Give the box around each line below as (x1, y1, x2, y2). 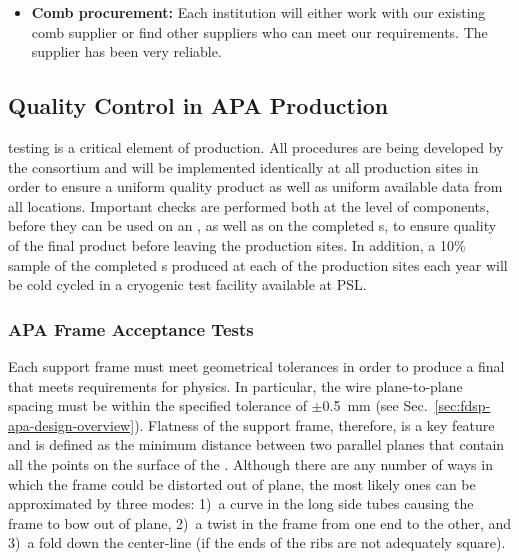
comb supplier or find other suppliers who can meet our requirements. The (31, 21, 488, 42)
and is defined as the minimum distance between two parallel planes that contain (8, 434, 505, 455)
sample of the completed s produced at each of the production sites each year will (8, 254, 508, 275)
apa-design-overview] (8, 414, 135, 435)
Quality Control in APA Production (8, 90, 389, 121)
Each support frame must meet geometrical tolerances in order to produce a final (8, 355, 505, 376)
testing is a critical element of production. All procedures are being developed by (8, 136, 504, 157)
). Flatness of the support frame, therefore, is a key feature (134, 414, 495, 435)
